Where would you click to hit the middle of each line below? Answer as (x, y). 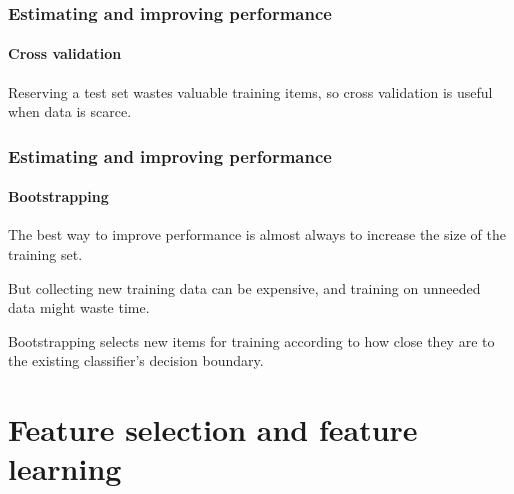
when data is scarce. (70, 111)
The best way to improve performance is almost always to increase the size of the (257, 234)
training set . (45, 254)
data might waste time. (79, 307)
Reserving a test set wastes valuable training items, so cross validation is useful (250, 91)
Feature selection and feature (213, 429)
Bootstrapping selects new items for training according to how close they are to (251, 340)
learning (65, 468)
